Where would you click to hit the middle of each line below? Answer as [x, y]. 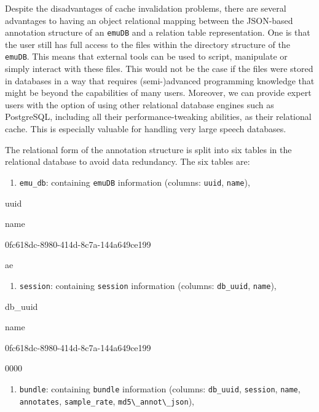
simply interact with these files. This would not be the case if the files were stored [159, 69]
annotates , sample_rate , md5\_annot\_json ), [107, 401]
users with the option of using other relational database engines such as [140, 104]
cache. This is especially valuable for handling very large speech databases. [146, 129]
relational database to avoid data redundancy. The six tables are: [128, 161]
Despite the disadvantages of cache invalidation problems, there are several [146, 8]
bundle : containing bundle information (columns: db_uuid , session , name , [160, 388]
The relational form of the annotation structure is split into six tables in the [148, 149]
